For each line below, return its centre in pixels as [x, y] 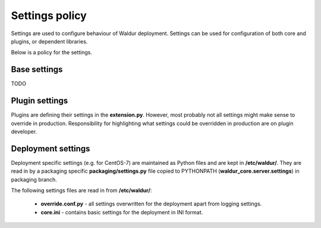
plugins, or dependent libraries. [49, 41]
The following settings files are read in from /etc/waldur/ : [81, 190]
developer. [24, 132]
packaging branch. [34, 179]
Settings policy [49, 15]
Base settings [37, 69]
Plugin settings [40, 101]
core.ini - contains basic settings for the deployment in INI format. [122, 212]
